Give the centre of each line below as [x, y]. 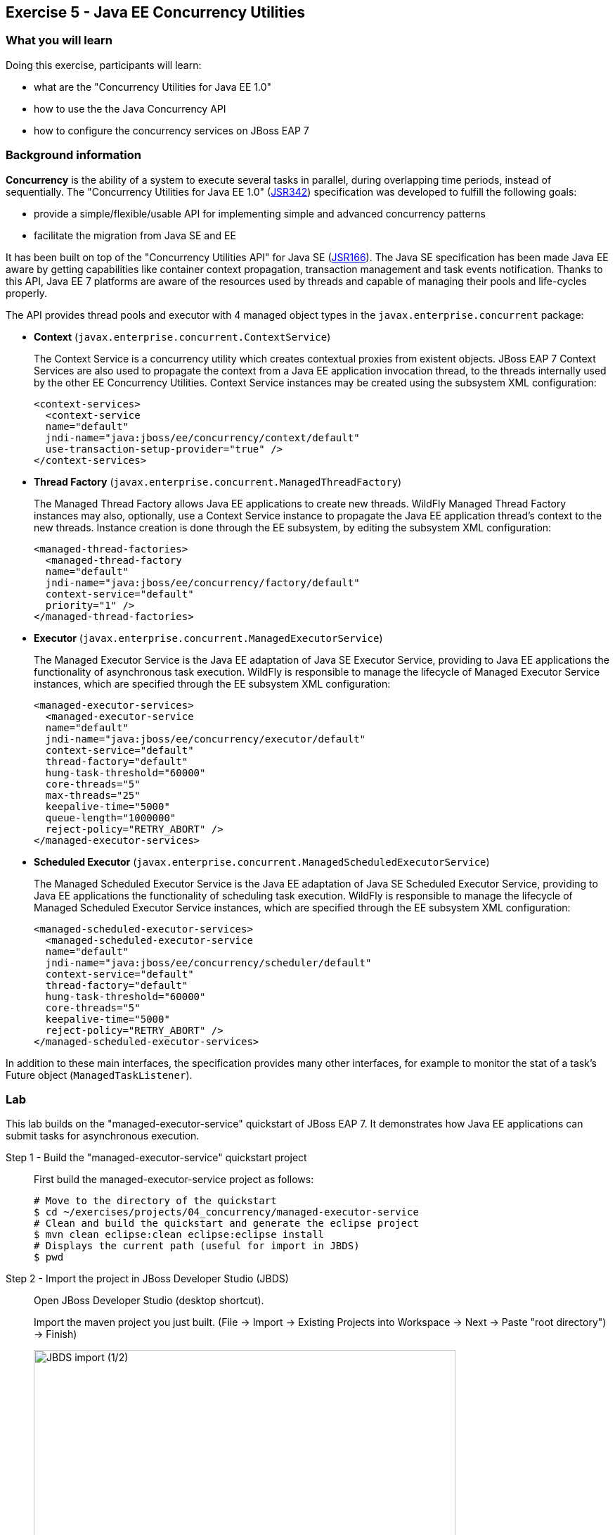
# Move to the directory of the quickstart [155, 1201]
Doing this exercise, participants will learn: [104, 65]
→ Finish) [56, 1334]
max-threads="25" [93, 795]
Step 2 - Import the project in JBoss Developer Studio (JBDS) [147, 1279]
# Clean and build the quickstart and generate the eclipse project [226, 1224]
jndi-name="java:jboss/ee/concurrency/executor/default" [206, 739]
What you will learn [59, 40]
